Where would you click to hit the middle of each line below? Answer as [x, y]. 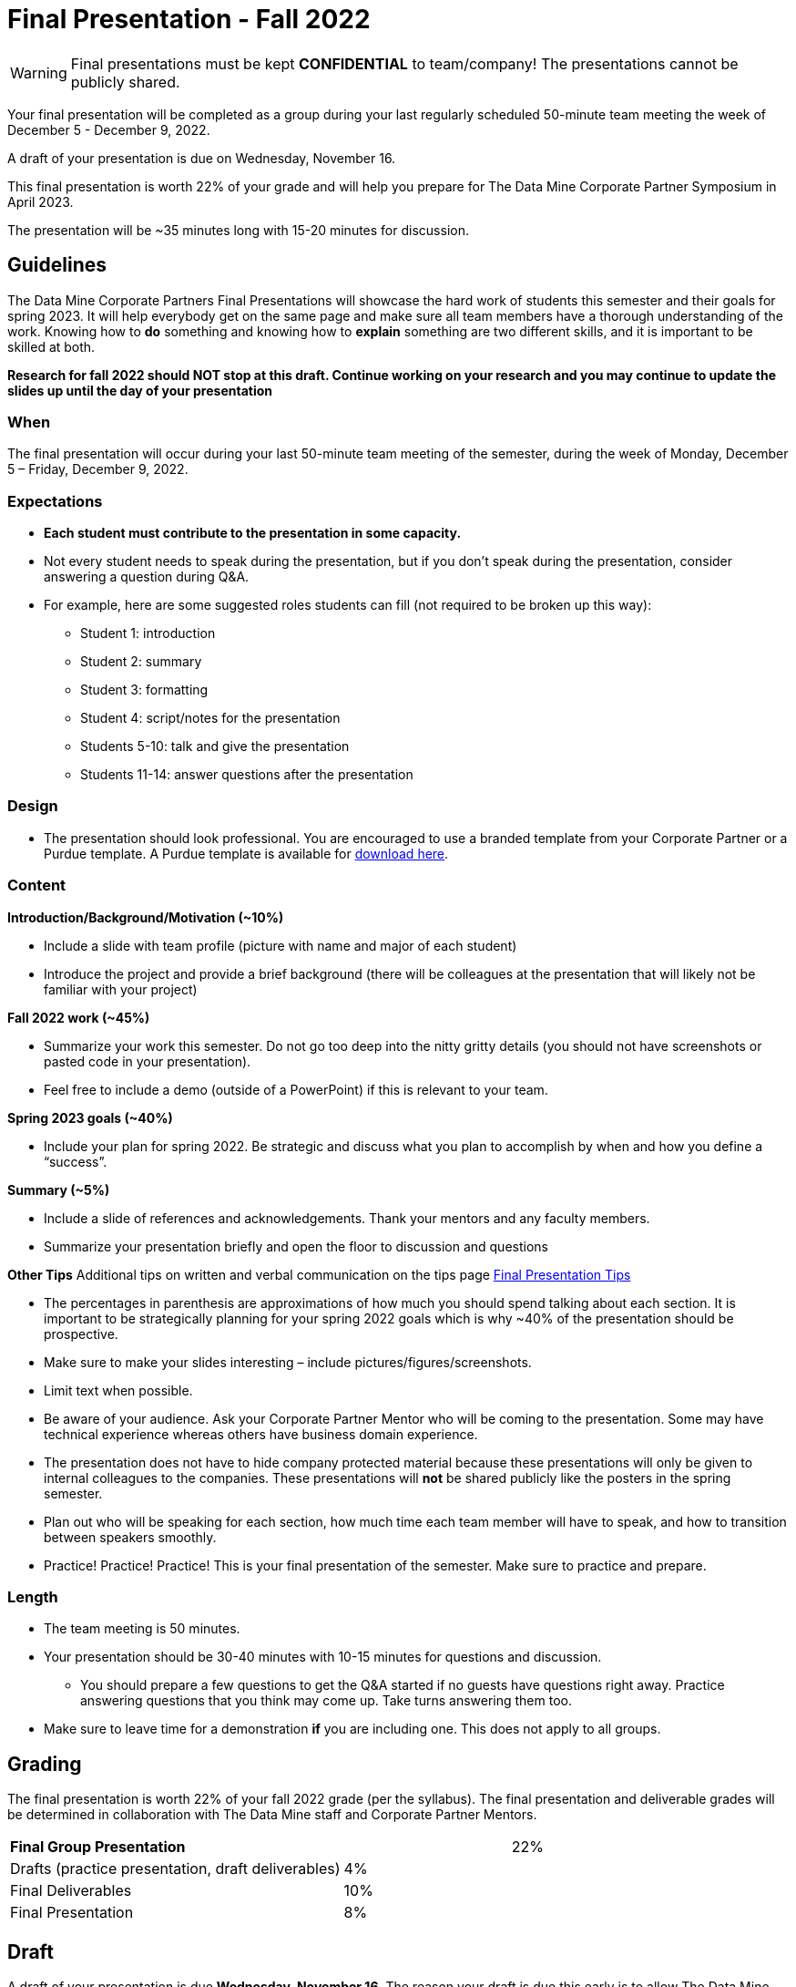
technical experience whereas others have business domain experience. [261, 1434]
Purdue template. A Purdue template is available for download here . [246, 853]
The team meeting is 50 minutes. [142, 1629]
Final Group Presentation [98, 1847]
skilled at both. [51, 346]
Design [33, 806]
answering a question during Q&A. [147, 577]
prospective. [81, 1333]
